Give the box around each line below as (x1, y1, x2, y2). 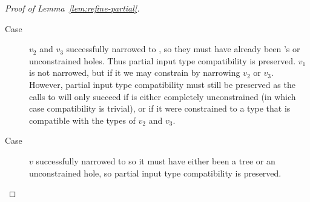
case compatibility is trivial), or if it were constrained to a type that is (29, 102, 291, 115)
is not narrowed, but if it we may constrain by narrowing (29, 66, 240, 79)
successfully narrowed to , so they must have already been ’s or (66, 42, 300, 55)
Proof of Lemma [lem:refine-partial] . (5, 2, 140, 14)
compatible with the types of (29, 113, 136, 126)
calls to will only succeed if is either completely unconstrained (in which (29, 90, 296, 103)
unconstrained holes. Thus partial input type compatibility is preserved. (29, 54, 296, 67)
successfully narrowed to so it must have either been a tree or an (36, 154, 275, 167)
